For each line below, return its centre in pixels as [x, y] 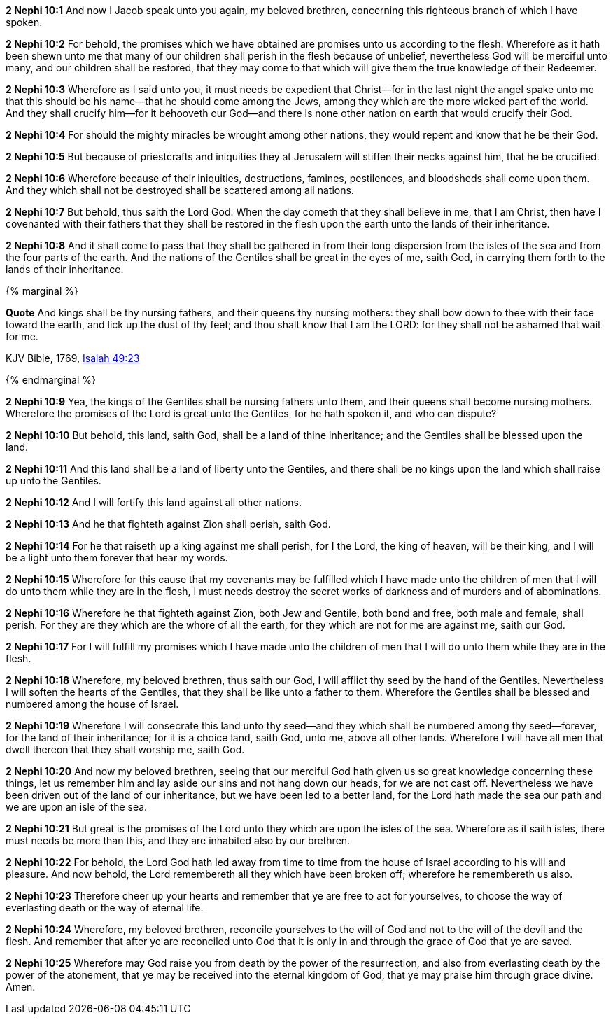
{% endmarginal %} [51, 380]
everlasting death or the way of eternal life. [105, 908]
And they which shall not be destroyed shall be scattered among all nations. [180, 190]
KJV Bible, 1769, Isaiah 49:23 [73, 358]
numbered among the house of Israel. [92, 704]
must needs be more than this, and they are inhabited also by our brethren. [178, 840]
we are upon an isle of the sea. [77, 807]
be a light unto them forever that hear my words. [117, 558]
